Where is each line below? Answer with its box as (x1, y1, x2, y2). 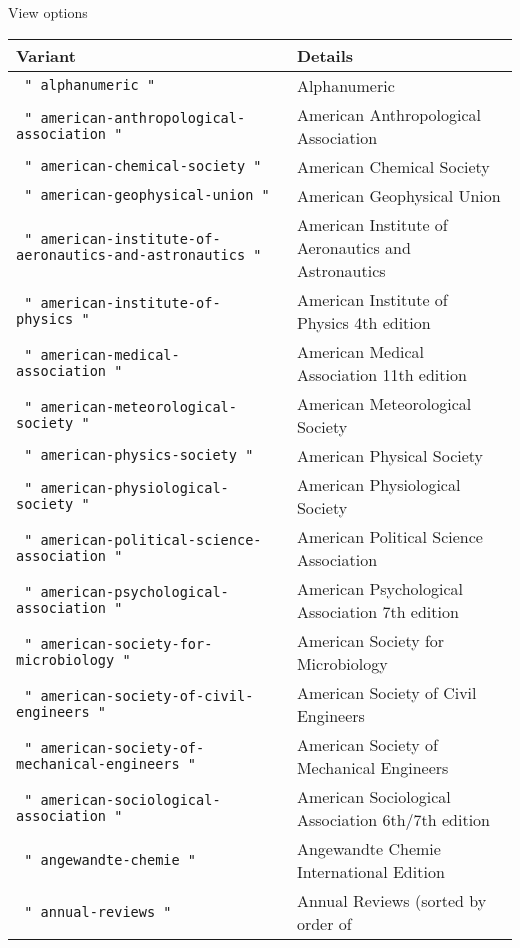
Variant (16, 43, 76, 67)
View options (8, 2, 88, 22)
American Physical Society (296, 443, 484, 467)
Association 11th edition (296, 362, 467, 386)
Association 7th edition (296, 599, 459, 623)
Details (296, 43, 354, 67)
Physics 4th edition (296, 310, 431, 334)
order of (296, 911, 352, 935)
